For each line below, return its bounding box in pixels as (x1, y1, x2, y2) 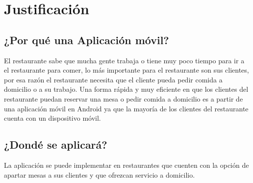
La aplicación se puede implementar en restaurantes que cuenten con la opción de (4, 159, 249, 170)
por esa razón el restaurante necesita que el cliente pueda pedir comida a (4, 74, 223, 84)
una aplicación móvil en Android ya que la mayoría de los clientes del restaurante (4, 103, 249, 113)
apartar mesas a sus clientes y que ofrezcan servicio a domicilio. (4, 169, 195, 180)
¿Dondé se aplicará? (4, 137, 107, 152)
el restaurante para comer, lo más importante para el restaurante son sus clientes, (4, 65, 249, 75)
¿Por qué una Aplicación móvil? (4, 32, 169, 47)
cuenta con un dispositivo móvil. (4, 113, 101, 123)
